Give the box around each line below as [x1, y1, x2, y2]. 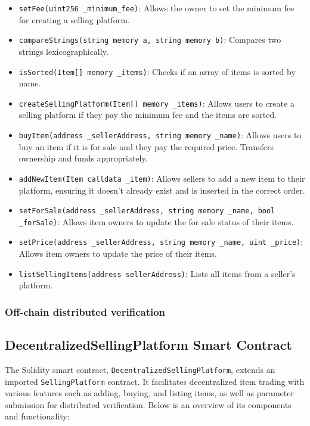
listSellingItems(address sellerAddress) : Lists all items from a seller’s [18, 267, 296, 279]
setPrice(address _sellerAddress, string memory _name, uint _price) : [18, 235, 303, 248]
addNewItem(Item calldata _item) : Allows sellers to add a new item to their [18, 172, 305, 184]
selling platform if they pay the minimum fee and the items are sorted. [18, 108, 277, 121]
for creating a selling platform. [18, 13, 130, 26]
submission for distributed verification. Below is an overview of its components [5, 398, 292, 411]
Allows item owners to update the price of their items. [18, 247, 217, 260]
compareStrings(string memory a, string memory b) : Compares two [18, 33, 281, 46]
